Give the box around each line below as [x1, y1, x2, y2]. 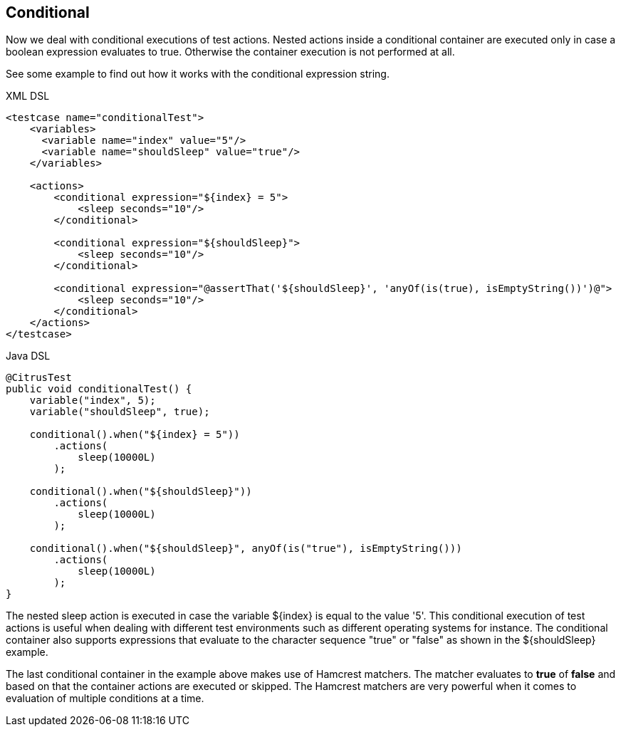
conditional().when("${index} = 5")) [29, 429, 240, 441]
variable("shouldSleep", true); [29, 406, 210, 418]
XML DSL [6, 90, 50, 103]
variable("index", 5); [29, 394, 156, 407]
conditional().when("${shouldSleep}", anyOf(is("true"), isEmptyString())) [29, 543, 462, 555]
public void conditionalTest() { [6, 383, 192, 395]
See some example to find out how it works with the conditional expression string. [6, 68, 390, 80]
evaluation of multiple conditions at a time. [6, 692, 204, 705]
